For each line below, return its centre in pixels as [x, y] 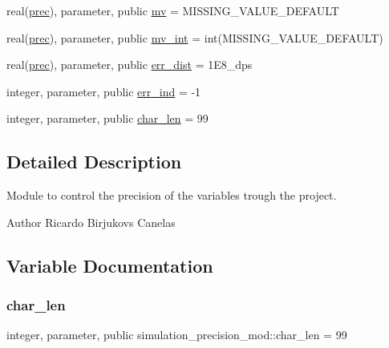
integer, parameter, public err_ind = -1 [104, 91]
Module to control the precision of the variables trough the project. [172, 195]
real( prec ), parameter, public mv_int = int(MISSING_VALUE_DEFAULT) [195, 37]
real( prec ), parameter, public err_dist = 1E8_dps [130, 65]
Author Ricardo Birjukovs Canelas [91, 222]
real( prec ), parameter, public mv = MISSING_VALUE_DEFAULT [173, 10]
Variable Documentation [110, 265]
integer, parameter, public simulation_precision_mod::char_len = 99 [177, 335]
